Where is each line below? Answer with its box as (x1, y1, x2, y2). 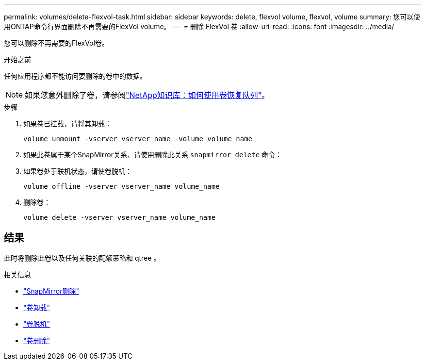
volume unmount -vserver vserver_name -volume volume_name (23, 135, 253, 143)
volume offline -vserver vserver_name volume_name (23, 182, 220, 190)
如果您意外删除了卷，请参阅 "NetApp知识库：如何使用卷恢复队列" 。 (25, 90, 270, 100)
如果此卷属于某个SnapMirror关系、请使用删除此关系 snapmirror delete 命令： (23, 150, 282, 159)
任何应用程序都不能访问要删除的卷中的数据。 (4, 72, 147, 80)
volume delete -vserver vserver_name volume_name (23, 214, 216, 221)
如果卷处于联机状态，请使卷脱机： (23, 167, 132, 175)
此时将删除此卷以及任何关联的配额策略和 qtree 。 (4, 253, 161, 262)
